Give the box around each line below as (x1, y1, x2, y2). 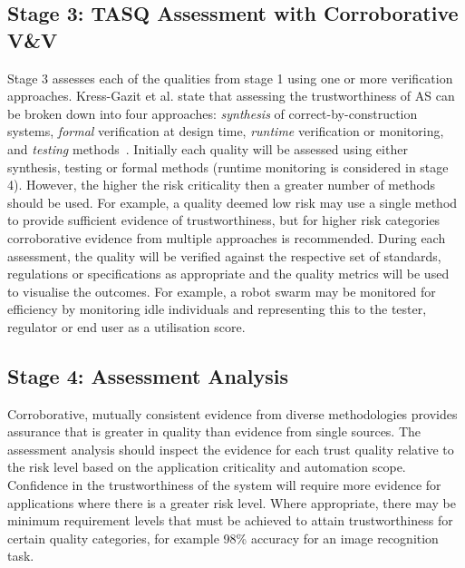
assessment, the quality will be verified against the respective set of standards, (7, 246, 441, 265)
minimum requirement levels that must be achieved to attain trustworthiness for (7, 511, 453, 530)
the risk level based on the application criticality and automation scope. (7, 457, 406, 476)
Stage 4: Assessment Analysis (7, 361, 288, 389)
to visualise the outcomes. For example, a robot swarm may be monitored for (7, 281, 436, 300)
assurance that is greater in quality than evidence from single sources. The (7, 422, 421, 441)
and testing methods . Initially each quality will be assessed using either (7, 139, 408, 158)
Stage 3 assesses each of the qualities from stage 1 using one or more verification (7, 68, 453, 87)
